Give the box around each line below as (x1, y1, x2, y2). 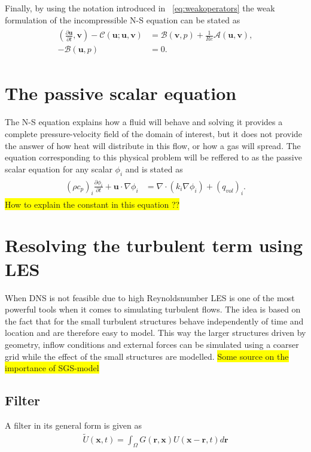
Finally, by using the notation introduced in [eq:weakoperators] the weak (5, 2, 275, 14)
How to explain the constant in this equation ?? (5, 198, 180, 210)
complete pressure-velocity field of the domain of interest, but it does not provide (5, 128, 303, 139)
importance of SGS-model (5, 362, 99, 374)
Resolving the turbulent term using (5, 233, 303, 257)
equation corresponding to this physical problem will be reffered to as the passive (5, 151, 302, 163)
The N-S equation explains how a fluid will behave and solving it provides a (5, 116, 283, 128)
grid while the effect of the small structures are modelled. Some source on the (5, 350, 289, 362)
